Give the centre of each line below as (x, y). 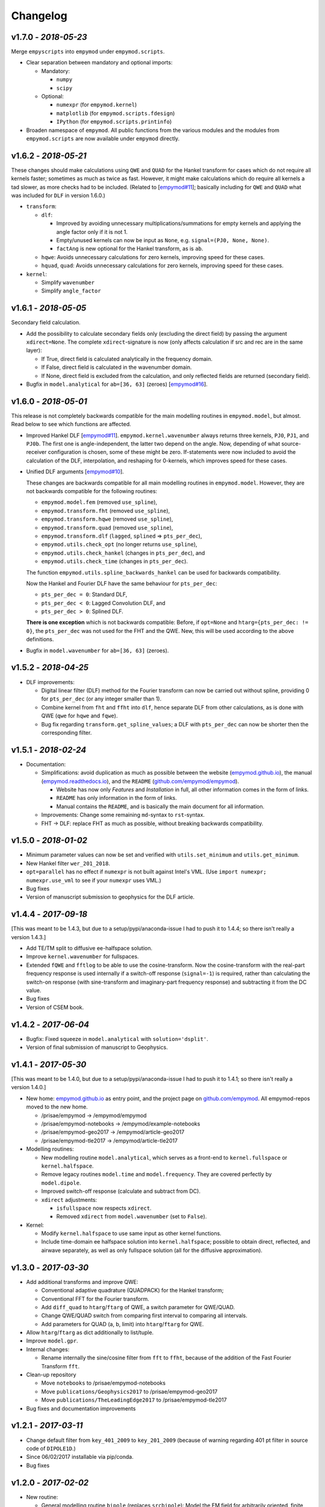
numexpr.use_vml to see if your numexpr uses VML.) (94, 880)
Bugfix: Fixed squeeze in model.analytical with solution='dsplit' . (117, 1039)
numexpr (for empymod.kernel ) (97, 105)
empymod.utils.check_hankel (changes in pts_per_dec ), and (123, 553)
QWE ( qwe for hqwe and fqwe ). (79, 716)
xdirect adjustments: (69, 1200)
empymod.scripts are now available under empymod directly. (103, 138)
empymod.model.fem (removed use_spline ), (99, 502)
